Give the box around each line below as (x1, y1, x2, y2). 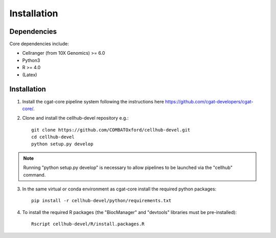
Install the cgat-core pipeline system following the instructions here (22, 98, 165, 104)
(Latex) (22, 72, 37, 78)
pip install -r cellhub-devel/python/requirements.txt (31, 198, 172, 204)
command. (23, 171, 46, 178)
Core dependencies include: (9, 41, 69, 47)
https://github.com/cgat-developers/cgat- (165, 98, 254, 104)
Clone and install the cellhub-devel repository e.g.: (22, 115, 129, 121)
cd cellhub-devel (31, 134, 75, 140)
